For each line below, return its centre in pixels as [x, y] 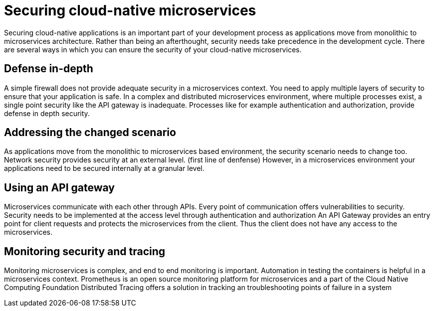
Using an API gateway [59, 187]
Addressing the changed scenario [90, 133]
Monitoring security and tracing [85, 251]
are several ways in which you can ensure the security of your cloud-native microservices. [153, 49]
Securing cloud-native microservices [130, 10]
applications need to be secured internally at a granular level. [104, 168]
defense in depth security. [47, 113]
